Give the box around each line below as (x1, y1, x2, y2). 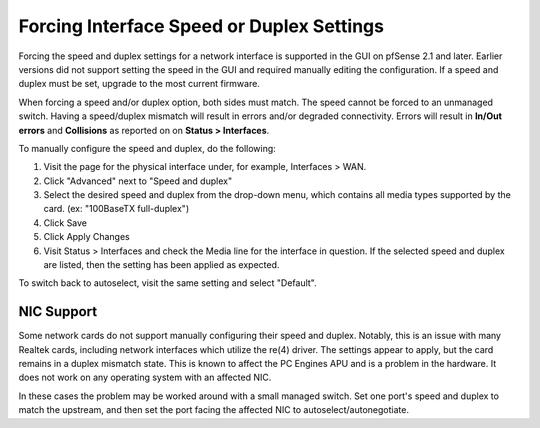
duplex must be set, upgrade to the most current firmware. (18, 78, 260, 90)
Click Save (43, 216, 88, 229)
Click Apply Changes (43, 231, 130, 243)
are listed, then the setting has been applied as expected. (43, 259, 280, 271)
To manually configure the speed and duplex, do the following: (18, 142, 277, 154)
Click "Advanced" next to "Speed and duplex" (43, 175, 233, 187)
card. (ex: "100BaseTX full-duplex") (43, 203, 190, 215)
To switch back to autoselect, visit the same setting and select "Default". (18, 277, 317, 289)
